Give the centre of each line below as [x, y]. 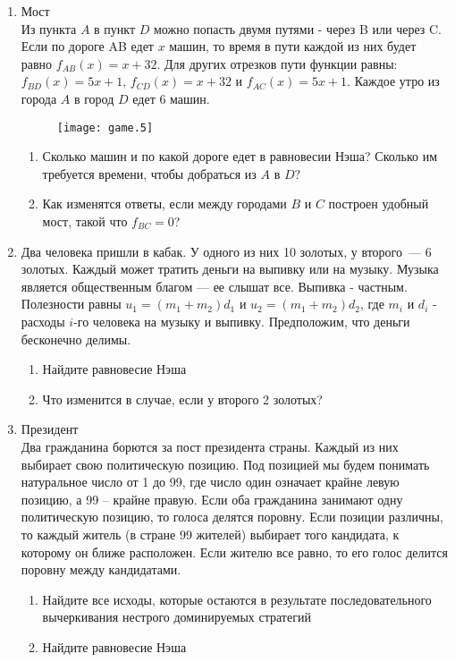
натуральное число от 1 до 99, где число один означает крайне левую [210, 482]
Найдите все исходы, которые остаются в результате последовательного [237, 599]
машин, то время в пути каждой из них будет [293, 46]
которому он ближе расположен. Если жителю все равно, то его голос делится [234, 552]
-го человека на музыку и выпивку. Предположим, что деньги [242, 321]
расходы [43, 321]
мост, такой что [85, 221]
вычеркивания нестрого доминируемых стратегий [177, 617]
